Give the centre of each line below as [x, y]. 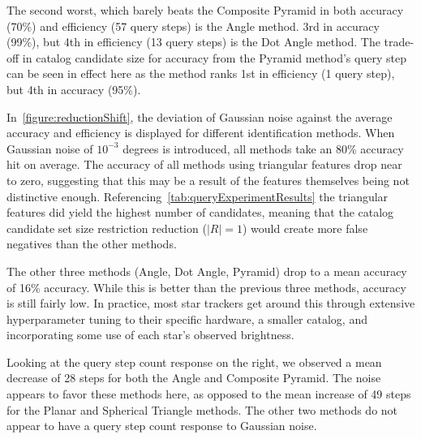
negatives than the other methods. [92, 244]
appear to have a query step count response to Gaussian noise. [162, 426]
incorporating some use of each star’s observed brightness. [150, 335]
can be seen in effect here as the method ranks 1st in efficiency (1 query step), [201, 73]
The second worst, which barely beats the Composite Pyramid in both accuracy [205, 10]
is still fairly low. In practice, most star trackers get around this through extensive [211, 303]
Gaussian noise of [50, 148]
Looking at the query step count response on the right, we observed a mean [194, 362]
